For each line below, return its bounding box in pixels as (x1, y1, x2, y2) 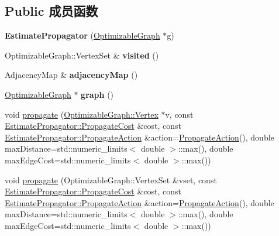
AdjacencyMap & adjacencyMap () (5, 69, 138, 81)
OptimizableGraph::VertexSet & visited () (5, 49, 159, 61)
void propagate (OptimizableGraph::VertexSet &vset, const (5, 173, 217, 186)
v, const (165, 108, 194, 120)
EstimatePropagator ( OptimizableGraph (5, 29, 160, 42)
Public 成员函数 (5, 2, 98, 20)
